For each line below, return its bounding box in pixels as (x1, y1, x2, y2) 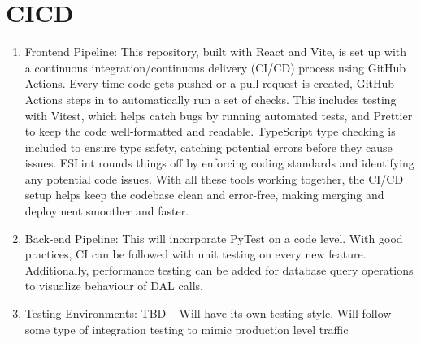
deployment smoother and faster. (24, 202, 189, 219)
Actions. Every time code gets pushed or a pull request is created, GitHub (24, 75, 395, 92)
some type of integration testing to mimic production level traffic (24, 320, 349, 337)
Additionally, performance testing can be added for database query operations (24, 261, 414, 278)
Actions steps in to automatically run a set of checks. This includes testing (24, 90, 397, 107)
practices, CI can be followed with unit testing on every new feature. (24, 245, 367, 263)
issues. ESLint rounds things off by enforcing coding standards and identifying (24, 154, 414, 171)
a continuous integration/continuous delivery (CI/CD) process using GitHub (24, 59, 406, 76)
